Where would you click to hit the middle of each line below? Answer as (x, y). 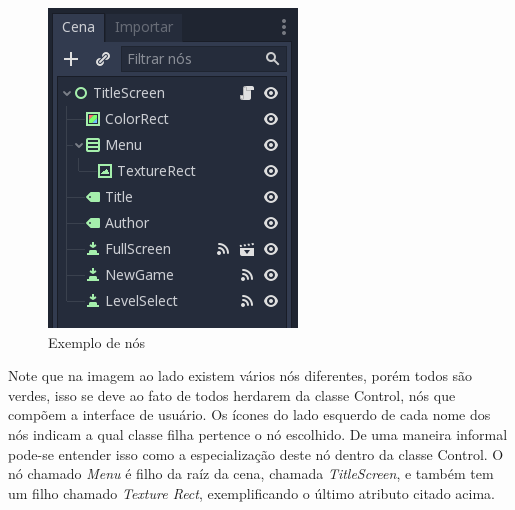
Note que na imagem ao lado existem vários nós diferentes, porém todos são (240, 375)
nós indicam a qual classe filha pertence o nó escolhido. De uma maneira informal (258, 433)
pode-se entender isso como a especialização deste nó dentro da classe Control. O (256, 453)
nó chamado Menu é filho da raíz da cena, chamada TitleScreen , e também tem (251, 473)
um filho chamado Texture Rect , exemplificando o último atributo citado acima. (251, 492)
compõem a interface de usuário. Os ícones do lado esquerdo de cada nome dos (249, 414)
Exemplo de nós (97, 341)
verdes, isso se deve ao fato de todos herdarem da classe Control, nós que (232, 394)
